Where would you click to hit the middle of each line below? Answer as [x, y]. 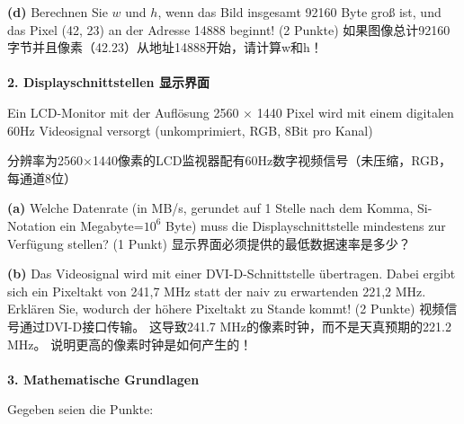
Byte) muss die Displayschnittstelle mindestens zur [306, 225]
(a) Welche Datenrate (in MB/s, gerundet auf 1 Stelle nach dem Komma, [210, 208]
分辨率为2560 [45, 160]
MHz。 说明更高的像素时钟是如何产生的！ [130, 344]
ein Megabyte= [102, 225]
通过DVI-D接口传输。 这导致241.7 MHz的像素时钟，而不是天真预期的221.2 [235, 326]
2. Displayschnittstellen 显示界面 [108, 82]
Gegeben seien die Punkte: [80, 409]
